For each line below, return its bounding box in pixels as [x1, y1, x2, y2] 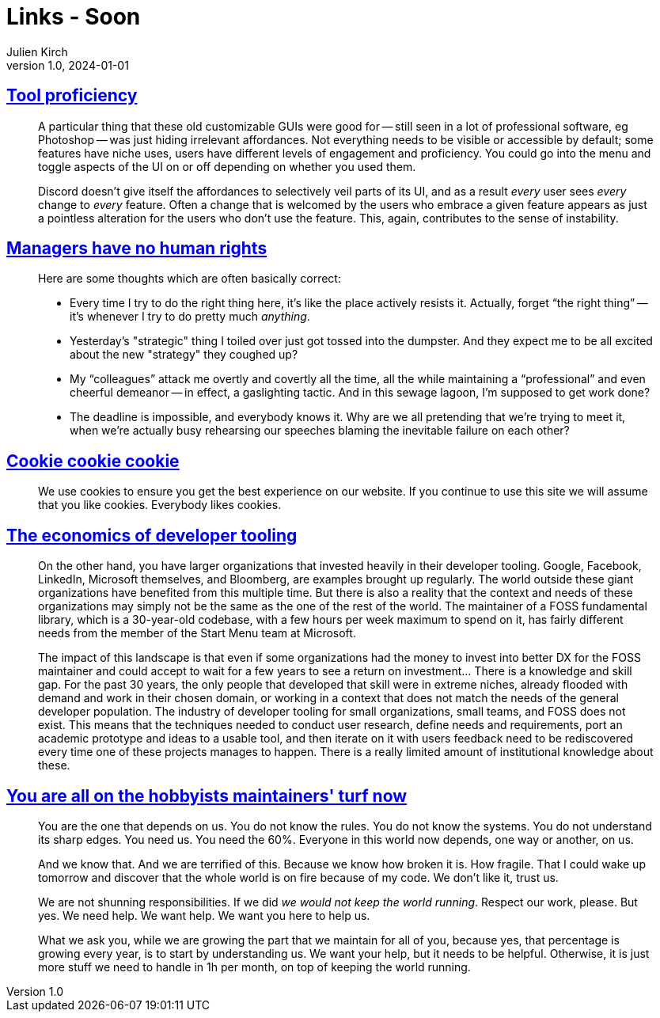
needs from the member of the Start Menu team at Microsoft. [38, 626, 356, 640]
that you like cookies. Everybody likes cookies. [38, 498, 282, 512]
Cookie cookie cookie [6, 450, 180, 471]
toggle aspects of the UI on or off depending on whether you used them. [38, 159, 416, 173]
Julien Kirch [6, 44, 68, 59]
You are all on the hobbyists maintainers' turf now [6, 785, 408, 806]
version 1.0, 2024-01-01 [6, 58, 129, 72]
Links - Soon [6, 3, 141, 30]
